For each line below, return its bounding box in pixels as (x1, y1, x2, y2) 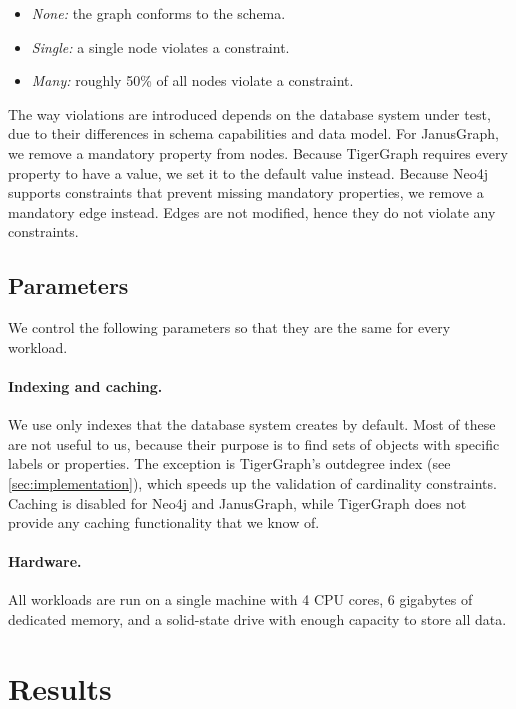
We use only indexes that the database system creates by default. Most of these (8, 414, 496, 435)
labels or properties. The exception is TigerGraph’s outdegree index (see (8, 453, 451, 474)
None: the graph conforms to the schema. (31, 3, 286, 23)
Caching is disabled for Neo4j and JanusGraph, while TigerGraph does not (8, 492, 467, 513)
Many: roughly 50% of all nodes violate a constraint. (31, 70, 354, 91)
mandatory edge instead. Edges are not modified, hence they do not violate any (8, 201, 496, 222)
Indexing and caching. (8, 375, 163, 396)
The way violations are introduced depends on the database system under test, (8, 103, 491, 124)
